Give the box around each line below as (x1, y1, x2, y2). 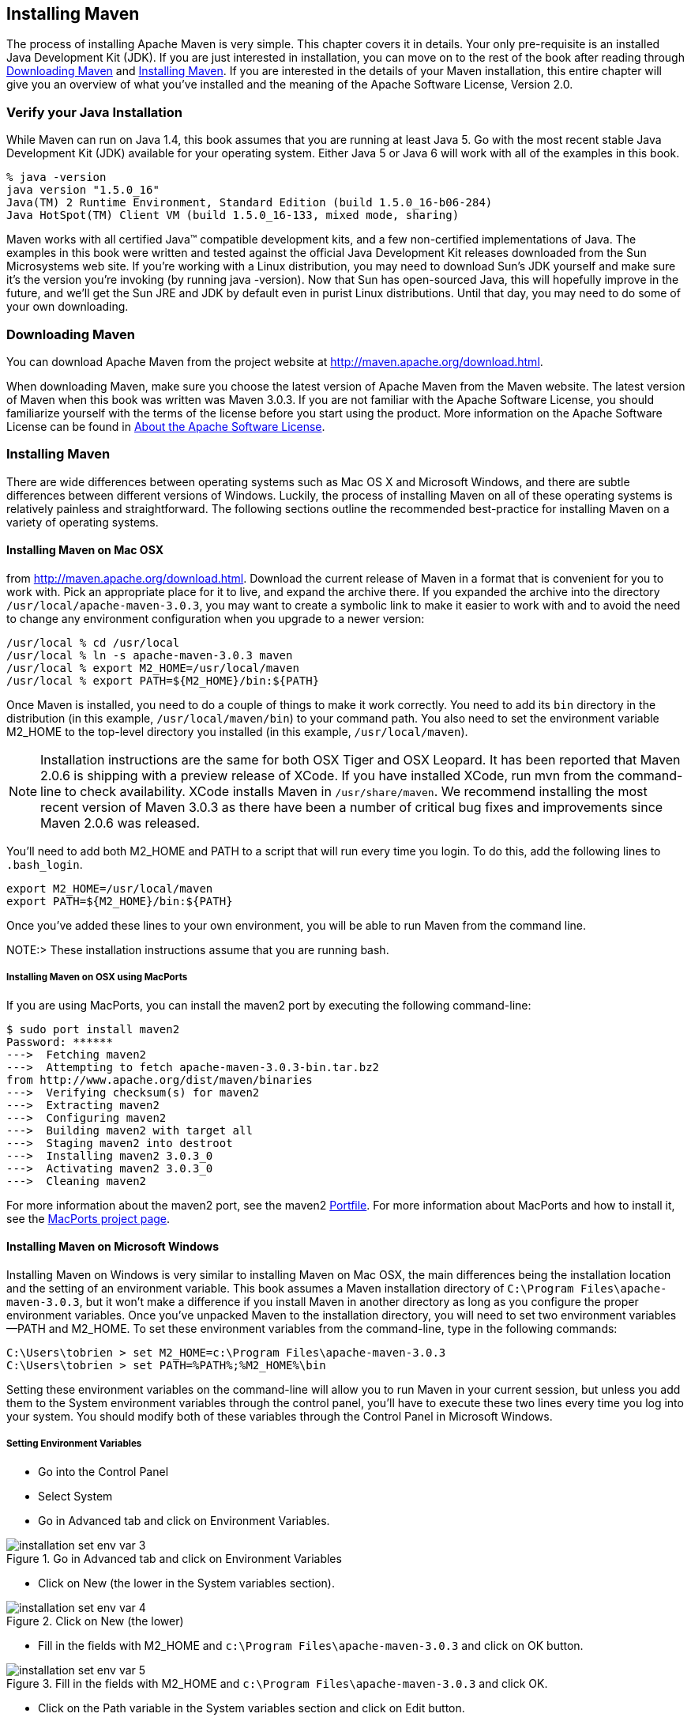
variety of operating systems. (6, 515, 159, 529)
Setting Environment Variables (6, 1438, 142, 1450)
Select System (38, 1489, 113, 1503)
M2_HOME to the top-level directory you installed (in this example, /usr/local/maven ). (6, 724, 468, 738)
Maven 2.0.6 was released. (40, 814, 201, 831)
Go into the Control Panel (38, 1464, 169, 1478)
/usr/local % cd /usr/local (6, 636, 180, 649)
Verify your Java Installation (6, 104, 182, 120)
